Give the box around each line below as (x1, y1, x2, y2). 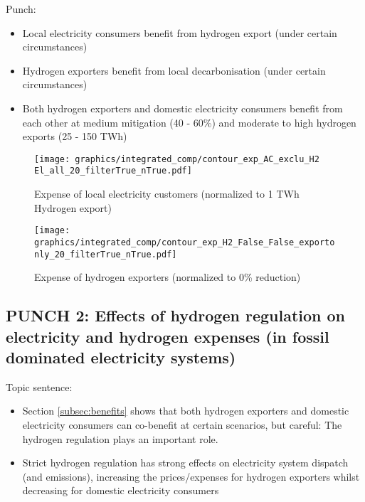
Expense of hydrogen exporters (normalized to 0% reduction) (34, 269, 301, 284)
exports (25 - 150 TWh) (22, 129, 127, 144)
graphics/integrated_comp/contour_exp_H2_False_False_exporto (34, 237, 335, 247)
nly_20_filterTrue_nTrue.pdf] (34, 249, 177, 260)
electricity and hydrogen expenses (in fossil (6, 325, 329, 347)
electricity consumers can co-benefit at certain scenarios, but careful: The (22, 417, 342, 432)
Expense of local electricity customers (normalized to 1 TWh (34, 186, 300, 201)
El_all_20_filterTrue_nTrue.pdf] (34, 166, 192, 176)
